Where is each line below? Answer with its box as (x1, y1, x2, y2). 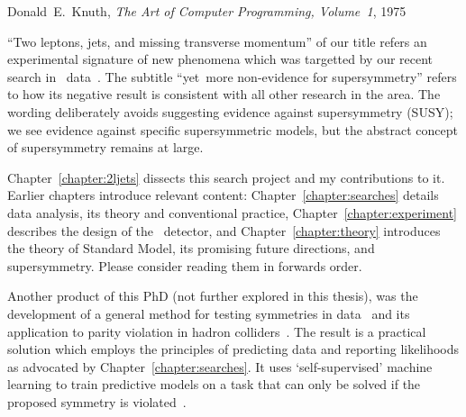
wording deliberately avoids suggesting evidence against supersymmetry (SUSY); (7, 102, 453, 121)
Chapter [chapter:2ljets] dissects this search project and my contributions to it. (7, 168, 445, 186)
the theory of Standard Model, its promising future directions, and (7, 239, 375, 258)
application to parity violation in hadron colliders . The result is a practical (7, 322, 426, 340)
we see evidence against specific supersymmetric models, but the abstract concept (7, 120, 458, 139)
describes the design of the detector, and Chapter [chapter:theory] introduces (7, 221, 441, 240)
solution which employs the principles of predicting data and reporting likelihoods (7, 340, 460, 358)
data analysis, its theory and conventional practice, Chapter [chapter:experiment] (7, 203, 458, 222)
